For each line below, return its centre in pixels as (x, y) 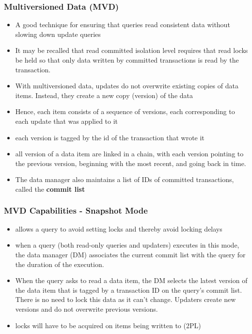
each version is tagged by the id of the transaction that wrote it (110, 137)
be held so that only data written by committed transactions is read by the (127, 60)
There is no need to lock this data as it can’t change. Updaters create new (126, 299)
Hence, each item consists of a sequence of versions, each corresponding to (125, 111)
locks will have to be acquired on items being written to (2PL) (108, 325)
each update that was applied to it (67, 121)
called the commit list (50, 189)
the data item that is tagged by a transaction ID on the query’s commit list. (129, 290)
